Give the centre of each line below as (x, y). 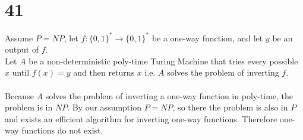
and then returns (104, 72)
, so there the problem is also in (230, 107)
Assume (19, 38)
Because (19, 95)
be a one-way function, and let (207, 38)
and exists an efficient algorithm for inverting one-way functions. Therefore (141, 118)
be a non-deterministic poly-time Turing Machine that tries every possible (163, 61)
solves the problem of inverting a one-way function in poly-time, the (169, 95)
